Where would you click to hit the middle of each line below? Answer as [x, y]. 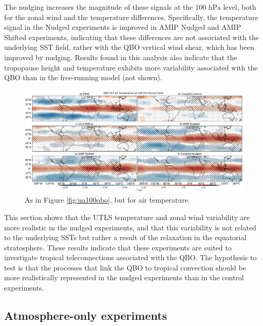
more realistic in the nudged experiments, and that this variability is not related [130, 227]
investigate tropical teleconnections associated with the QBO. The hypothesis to [130, 257]
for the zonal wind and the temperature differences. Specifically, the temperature [131, 17]
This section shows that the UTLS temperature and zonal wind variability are [127, 217]
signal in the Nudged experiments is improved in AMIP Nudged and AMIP [123, 27]
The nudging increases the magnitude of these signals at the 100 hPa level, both [130, 7]
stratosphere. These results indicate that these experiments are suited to [118, 247]
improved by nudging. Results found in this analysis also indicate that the [121, 57]
